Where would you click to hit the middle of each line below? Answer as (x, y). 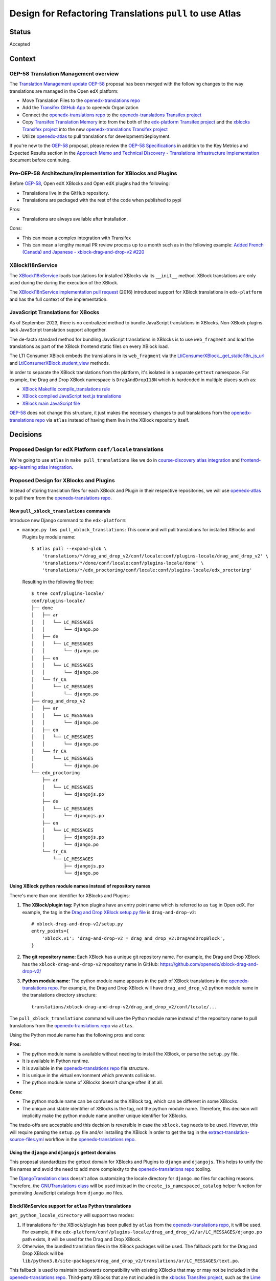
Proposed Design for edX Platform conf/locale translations (86, 449)
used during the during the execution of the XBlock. (64, 282)
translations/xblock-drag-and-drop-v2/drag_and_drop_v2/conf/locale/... (124, 1007)
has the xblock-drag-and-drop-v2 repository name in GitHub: (91, 964)
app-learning (23, 467)
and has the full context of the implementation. (59, 299)
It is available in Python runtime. (56, 1061)
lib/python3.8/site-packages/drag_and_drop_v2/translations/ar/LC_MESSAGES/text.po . (131, 1261)
